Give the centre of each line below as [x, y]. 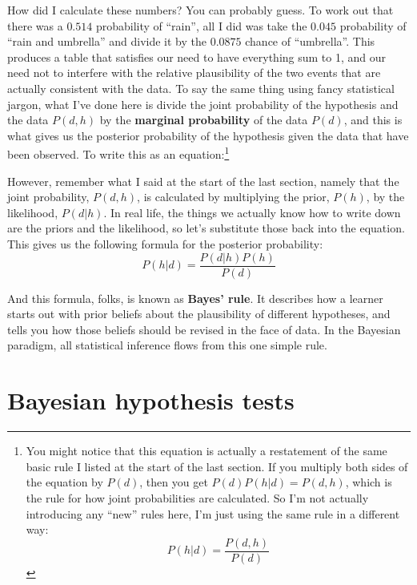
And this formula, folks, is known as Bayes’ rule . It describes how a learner [195, 298]
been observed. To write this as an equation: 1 [118, 153]
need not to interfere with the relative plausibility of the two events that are [194, 73]
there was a [35, 25]
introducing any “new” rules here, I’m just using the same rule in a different [213, 513]
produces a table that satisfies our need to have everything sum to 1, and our [197, 56]
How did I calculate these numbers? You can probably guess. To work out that [200, 10]
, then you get [174, 482]
